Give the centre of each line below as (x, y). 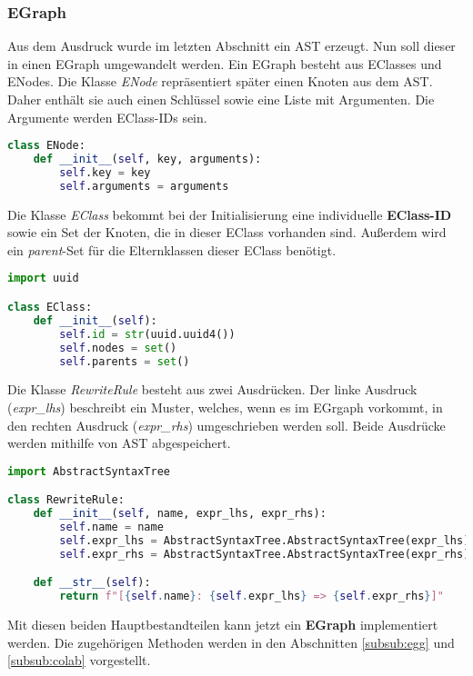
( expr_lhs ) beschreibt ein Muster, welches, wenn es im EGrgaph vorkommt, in (225, 407)
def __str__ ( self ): (92, 583)
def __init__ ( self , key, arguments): (147, 159)
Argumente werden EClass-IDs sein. (107, 117)
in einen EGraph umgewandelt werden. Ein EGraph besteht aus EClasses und (225, 63)
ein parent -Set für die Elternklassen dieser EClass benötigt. (172, 249)
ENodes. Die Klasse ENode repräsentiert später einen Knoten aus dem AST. (220, 81)
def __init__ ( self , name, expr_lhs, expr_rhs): (180, 514)
